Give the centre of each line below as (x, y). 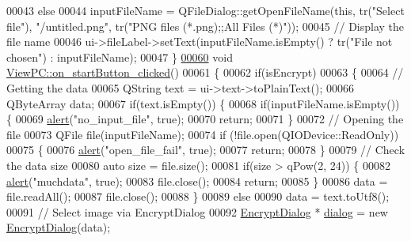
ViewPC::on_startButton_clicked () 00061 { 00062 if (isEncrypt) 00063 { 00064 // (205, 72)
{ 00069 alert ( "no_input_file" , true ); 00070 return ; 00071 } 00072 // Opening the (205, 119)
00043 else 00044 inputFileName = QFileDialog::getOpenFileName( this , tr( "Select (205, 10)
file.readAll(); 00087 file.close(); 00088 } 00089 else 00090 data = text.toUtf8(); (198, 196)
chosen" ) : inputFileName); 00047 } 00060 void (120, 56)
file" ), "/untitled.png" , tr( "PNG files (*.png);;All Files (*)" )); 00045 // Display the (205, 26)
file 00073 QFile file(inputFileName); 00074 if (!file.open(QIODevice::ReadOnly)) (203, 134)
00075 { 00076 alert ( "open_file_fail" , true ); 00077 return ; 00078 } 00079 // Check (206, 150)
